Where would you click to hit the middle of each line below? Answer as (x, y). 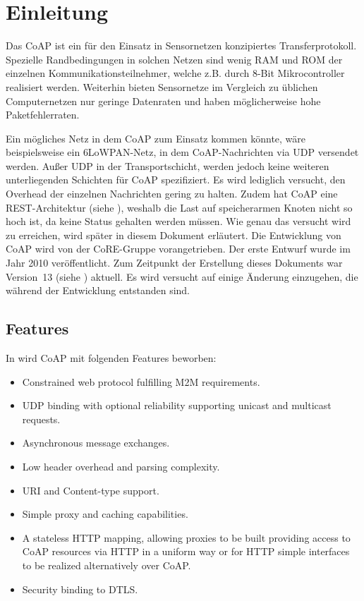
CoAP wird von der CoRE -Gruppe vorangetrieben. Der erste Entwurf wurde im (178, 249)
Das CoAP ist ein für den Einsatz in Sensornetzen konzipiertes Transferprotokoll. (181, 45)
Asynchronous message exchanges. (96, 443)
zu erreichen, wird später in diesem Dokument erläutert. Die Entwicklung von (174, 235)
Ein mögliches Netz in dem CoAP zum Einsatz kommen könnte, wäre (156, 138)
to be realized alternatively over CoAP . (107, 565)
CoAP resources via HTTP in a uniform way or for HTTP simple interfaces (186, 551)
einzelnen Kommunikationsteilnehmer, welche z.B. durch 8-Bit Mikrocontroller (175, 73)
